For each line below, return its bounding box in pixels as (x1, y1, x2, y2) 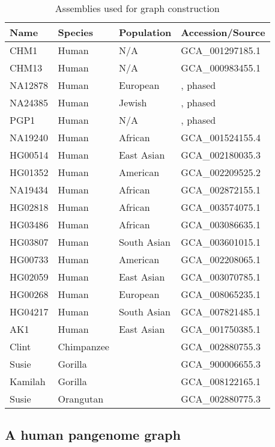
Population (118, 25, 172, 39)
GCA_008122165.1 (181, 374, 261, 388)
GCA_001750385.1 (181, 322, 261, 336)
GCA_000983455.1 (181, 61, 261, 74)
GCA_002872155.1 (181, 183, 261, 196)
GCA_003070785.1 (181, 270, 261, 284)
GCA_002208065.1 (181, 252, 261, 266)
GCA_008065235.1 (181, 287, 261, 301)
